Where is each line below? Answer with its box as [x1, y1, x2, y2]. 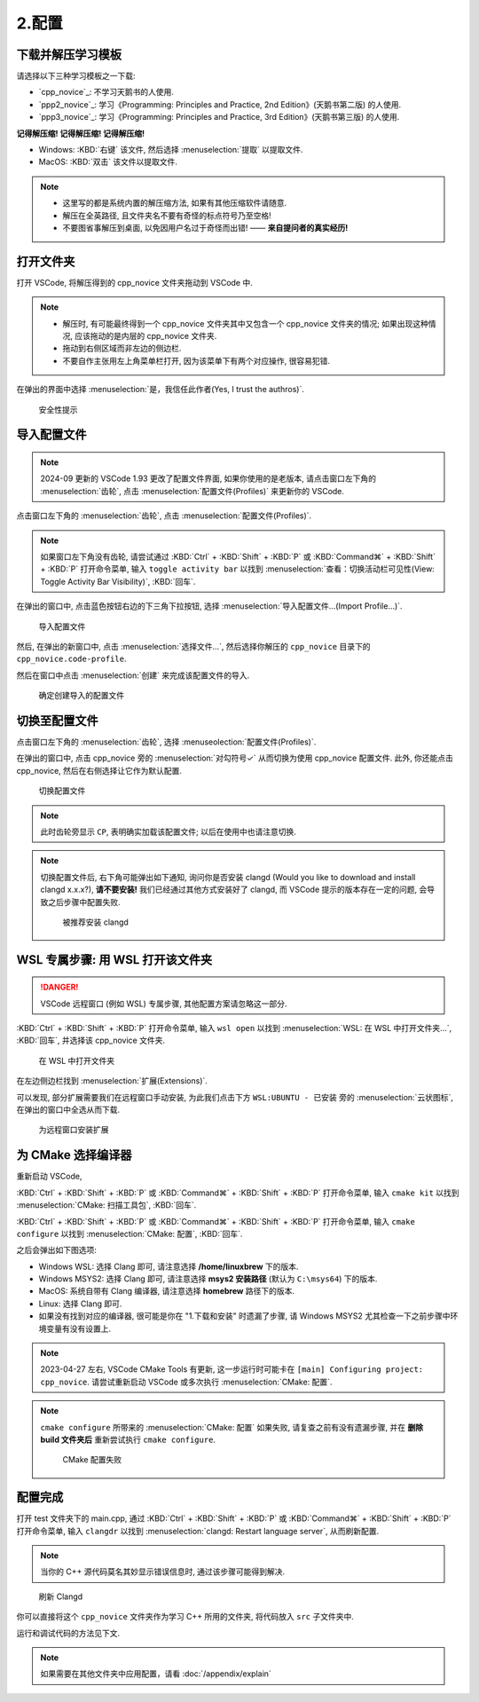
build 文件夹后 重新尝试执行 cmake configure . [40, 1434, 216, 1445]
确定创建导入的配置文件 [38, 690, 124, 701]
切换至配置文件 [16, 713, 98, 728]
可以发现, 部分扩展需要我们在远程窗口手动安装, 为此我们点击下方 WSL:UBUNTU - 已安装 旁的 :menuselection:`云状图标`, [16, 1091, 454, 1102]
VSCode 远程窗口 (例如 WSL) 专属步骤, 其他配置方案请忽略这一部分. [40, 998, 287, 1009]
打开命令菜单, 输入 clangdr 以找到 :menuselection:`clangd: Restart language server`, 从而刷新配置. [16, 1525, 380, 1536]
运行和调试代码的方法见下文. [16, 1627, 121, 1638]
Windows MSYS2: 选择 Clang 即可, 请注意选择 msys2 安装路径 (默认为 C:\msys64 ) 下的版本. [38, 1273, 378, 1284]
